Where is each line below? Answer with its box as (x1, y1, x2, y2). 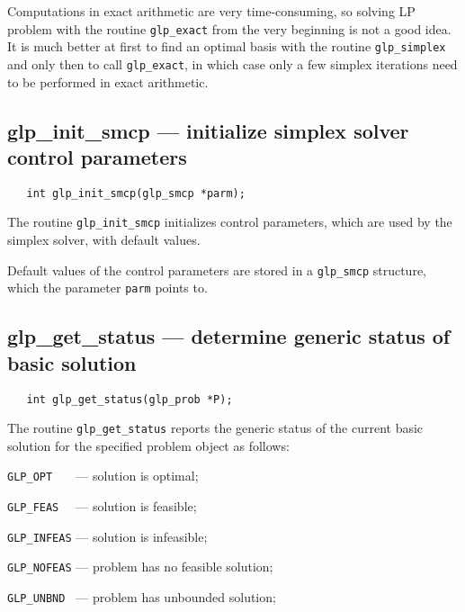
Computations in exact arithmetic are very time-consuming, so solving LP (7, 2, 416, 20)
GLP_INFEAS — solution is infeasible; (7, 526, 208, 545)
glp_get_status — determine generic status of (7, 322, 451, 350)
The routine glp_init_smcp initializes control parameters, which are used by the (7, 212, 452, 231)
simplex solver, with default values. (7, 230, 201, 249)
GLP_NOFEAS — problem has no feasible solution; (7, 557, 273, 576)
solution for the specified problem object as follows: (7, 436, 290, 454)
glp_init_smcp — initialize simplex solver (7, 116, 409, 144)
